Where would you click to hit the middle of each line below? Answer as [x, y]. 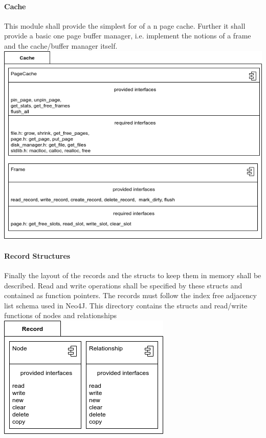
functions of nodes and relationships [61, 315]
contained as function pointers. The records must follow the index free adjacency [130, 295]
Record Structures [37, 255]
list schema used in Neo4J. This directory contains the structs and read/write [126, 305]
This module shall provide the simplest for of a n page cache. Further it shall [125, 25]
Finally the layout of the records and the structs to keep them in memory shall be [133, 275]
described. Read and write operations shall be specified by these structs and [123, 285]
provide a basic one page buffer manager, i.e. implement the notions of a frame [128, 36]
